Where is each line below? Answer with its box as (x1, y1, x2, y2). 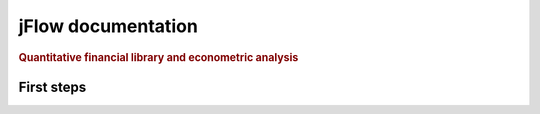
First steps (18, 78, 87, 95)
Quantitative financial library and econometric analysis (18, 50, 299, 64)
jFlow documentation (18, 15, 199, 37)
